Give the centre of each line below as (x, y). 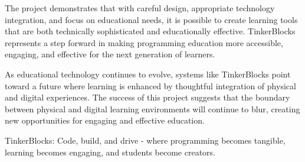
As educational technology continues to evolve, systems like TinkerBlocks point (148, 74)
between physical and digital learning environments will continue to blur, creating (152, 108)
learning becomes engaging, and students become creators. (110, 152)
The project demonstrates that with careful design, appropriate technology (140, 8)
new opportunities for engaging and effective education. (105, 120)
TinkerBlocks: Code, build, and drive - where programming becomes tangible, (145, 140)
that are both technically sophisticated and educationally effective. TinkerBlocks (150, 31)
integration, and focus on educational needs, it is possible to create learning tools (151, 19)
